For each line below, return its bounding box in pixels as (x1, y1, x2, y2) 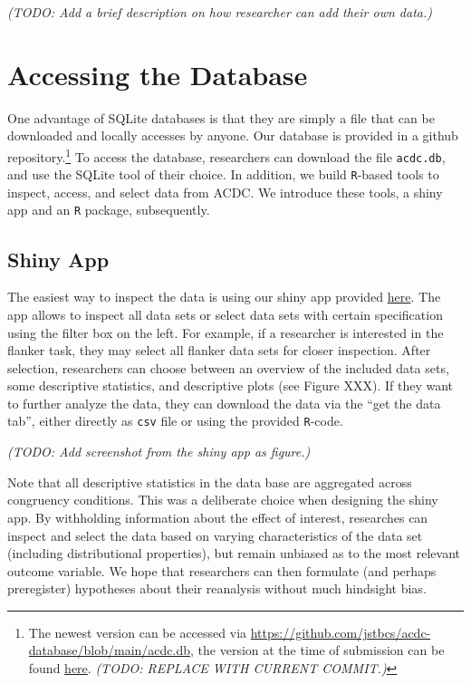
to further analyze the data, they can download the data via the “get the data (7, 393, 441, 412)
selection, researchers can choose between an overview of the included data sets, (7, 358, 449, 377)
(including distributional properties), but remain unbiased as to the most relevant (7, 544, 460, 563)
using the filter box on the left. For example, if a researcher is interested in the (7, 323, 444, 342)
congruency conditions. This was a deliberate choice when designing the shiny (7, 490, 438, 509)
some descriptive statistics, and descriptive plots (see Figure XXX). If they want (7, 376, 454, 395)
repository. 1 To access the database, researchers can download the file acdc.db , (7, 144, 446, 166)
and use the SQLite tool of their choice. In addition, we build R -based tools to (7, 165, 439, 184)
